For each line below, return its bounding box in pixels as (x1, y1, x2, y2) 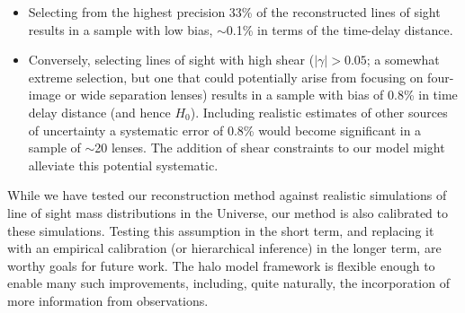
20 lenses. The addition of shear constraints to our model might (94, 138, 445, 157)
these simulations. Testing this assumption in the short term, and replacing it (7, 221, 434, 239)
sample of (28, 138, 81, 157)
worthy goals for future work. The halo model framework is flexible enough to (7, 256, 435, 274)
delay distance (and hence (28, 102, 171, 121)
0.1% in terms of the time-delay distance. (226, 20, 453, 39)
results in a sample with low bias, (28, 20, 213, 39)
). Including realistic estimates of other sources (190, 102, 448, 121)
